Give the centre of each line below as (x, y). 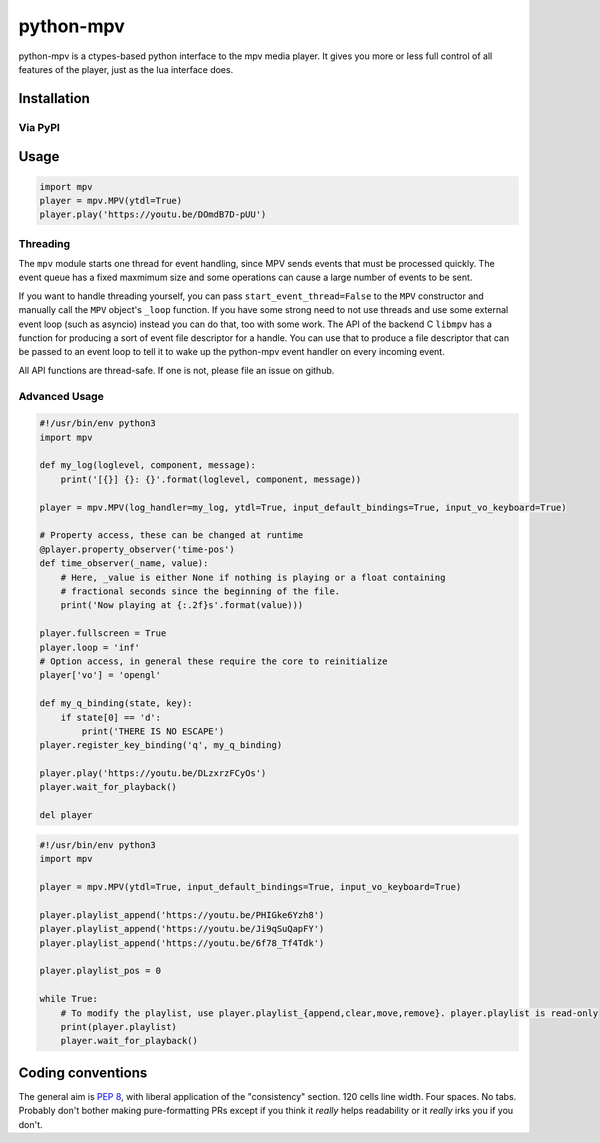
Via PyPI (39, 127)
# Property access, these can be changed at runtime (171, 535)
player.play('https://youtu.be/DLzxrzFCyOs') (153, 773)
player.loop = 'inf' (89, 647)
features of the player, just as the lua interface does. (126, 69)
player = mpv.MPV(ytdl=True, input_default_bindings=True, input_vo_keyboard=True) (250, 886)
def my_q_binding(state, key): (116, 703)
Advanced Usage (61, 396)
